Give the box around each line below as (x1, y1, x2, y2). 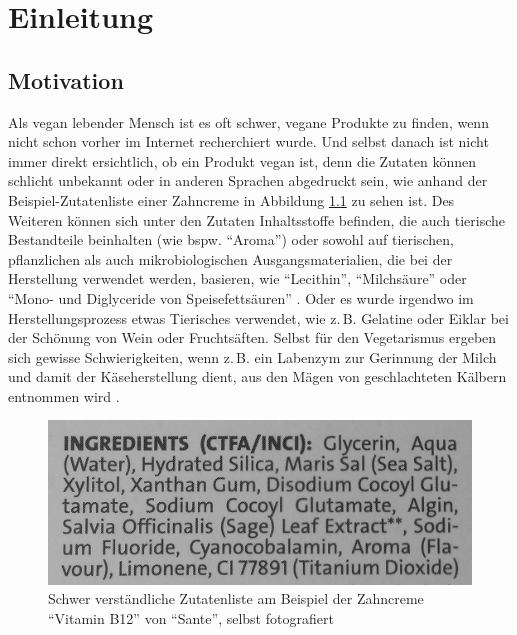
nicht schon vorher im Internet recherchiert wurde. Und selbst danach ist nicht (8, 131, 489, 152)
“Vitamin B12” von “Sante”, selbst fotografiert (48, 608, 334, 629)
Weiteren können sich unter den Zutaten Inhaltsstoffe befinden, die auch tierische (8, 209, 506, 230)
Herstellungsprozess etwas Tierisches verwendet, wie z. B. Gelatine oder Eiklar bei (8, 307, 509, 328)
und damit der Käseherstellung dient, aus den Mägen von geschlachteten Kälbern (8, 366, 507, 387)
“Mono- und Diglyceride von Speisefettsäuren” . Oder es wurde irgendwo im (8, 287, 474, 308)
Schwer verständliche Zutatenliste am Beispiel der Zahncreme (48, 588, 424, 609)
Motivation (8, 64, 124, 95)
